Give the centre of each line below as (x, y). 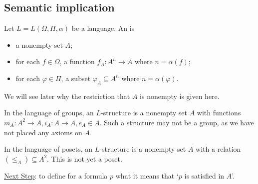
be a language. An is (103, 28)
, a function (77, 61)
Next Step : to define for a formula (56, 175)
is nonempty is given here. (180, 96)
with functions (219, 113)
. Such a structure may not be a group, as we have (177, 122)
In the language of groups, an (49, 113)
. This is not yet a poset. (85, 158)
